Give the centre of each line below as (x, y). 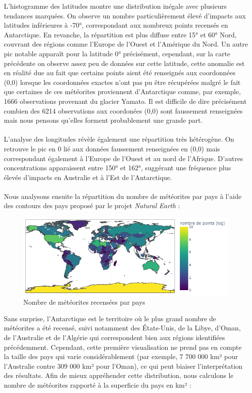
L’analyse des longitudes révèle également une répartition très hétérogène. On (119, 139)
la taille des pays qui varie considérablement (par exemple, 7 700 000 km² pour (121, 356)
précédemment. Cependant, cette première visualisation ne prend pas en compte (123, 347)
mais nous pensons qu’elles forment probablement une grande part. (103, 120)
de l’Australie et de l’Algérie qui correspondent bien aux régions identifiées (115, 337)
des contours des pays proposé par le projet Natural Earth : (92, 205)
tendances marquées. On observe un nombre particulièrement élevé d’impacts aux (125, 15)
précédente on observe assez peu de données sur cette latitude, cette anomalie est (124, 63)
